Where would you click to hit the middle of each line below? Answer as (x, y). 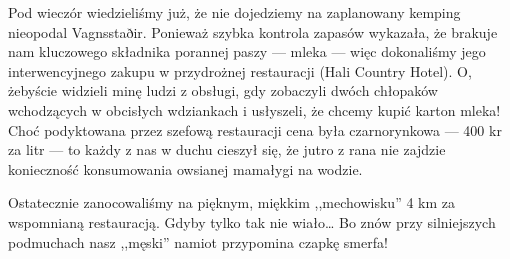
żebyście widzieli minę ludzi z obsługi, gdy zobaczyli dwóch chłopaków (223, 90)
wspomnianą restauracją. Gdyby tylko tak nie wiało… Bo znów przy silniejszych (252, 221)
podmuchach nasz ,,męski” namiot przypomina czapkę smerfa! (198, 241)
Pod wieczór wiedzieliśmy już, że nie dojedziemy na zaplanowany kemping (234, 12)
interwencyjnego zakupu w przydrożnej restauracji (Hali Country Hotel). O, (240, 70)
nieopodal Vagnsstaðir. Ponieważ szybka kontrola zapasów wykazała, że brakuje (253, 31)
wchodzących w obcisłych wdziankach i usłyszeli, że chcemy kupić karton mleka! (254, 109)
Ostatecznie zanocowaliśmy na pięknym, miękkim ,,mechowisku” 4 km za (231, 202)
